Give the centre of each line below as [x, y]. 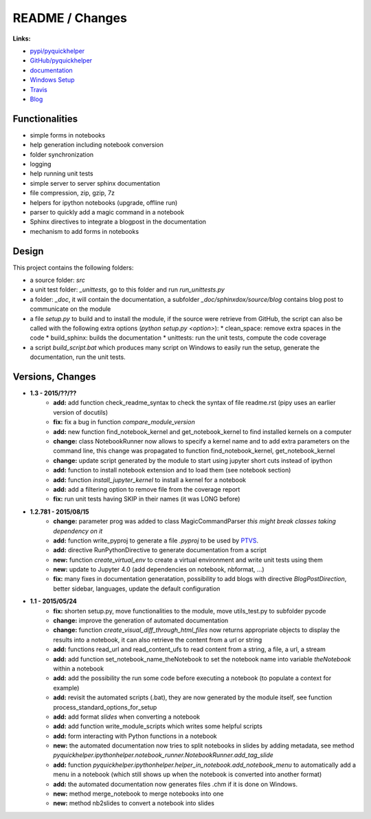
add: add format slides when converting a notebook [127, 717]
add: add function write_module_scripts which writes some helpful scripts [158, 726]
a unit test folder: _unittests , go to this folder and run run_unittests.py [127, 290]
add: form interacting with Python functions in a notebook [135, 736]
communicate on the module [70, 309]
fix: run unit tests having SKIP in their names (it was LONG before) [147, 499]
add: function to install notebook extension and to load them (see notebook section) [172, 470]
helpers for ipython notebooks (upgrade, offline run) [104, 202]
